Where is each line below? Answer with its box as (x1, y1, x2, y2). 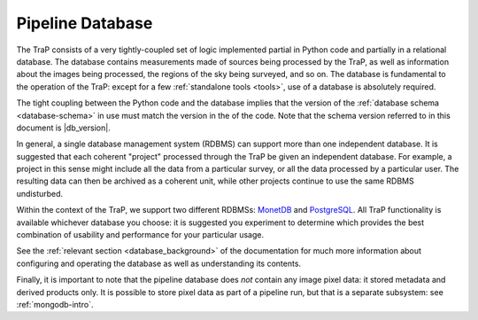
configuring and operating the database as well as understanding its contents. (16, 258, 301, 269)
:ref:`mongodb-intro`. (16, 299, 94, 309)
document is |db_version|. (16, 122, 111, 133)
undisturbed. (16, 188, 64, 199)
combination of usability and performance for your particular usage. (16, 230, 265, 240)
